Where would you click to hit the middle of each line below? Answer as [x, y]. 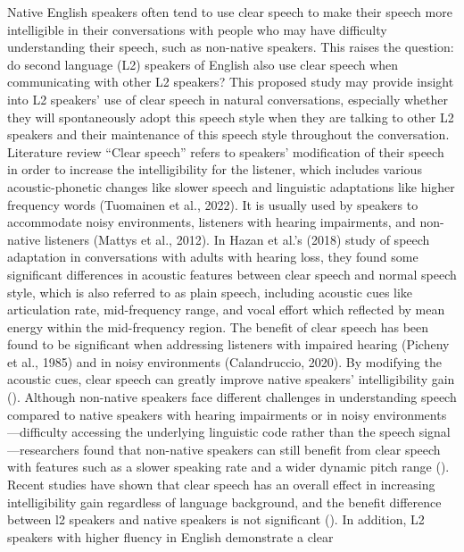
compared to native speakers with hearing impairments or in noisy [189, 414]
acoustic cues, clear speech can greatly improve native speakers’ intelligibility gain [231, 379]
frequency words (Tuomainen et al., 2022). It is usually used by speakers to [213, 204]
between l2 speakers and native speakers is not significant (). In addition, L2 [216, 519]
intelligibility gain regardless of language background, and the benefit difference [224, 502]
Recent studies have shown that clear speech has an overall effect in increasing [221, 485]
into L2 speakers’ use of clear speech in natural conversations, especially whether [228, 99]
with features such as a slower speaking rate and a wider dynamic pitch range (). [228, 467]
